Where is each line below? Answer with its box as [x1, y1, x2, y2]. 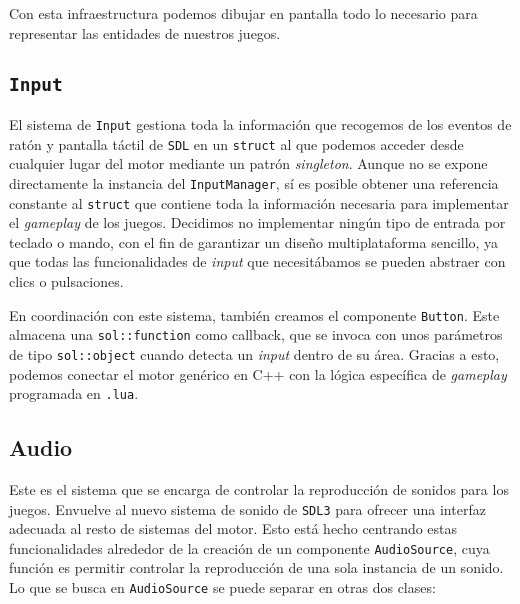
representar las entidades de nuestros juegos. [9, 22, 281, 43]
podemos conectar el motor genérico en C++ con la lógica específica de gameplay [9, 363, 507, 384]
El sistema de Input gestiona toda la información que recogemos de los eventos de [9, 113, 512, 134]
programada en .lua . [9, 383, 139, 404]
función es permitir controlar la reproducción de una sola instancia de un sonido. [9, 557, 504, 578]
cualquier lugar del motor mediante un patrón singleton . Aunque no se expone [9, 153, 488, 174]
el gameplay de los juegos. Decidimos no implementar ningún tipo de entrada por [9, 212, 506, 233]
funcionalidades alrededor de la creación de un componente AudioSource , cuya [9, 537, 490, 558]
